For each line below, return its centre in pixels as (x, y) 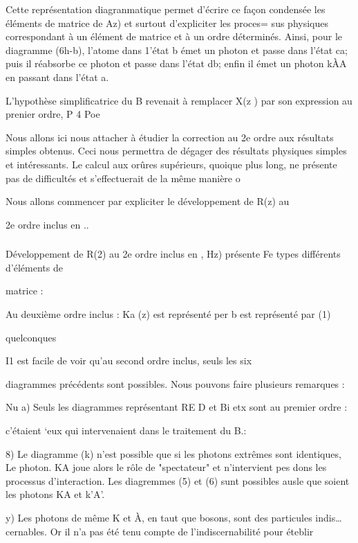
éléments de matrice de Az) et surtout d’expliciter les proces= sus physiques (167, 23)
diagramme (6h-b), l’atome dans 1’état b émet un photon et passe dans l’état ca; (177, 50)
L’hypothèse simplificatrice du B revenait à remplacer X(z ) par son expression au (179, 100)
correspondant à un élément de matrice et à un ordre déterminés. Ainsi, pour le (174, 36)
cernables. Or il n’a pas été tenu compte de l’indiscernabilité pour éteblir (160, 531)
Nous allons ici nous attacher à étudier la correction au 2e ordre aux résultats (170, 137)
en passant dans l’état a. (57, 77)
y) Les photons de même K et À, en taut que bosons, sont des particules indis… (174, 517)
